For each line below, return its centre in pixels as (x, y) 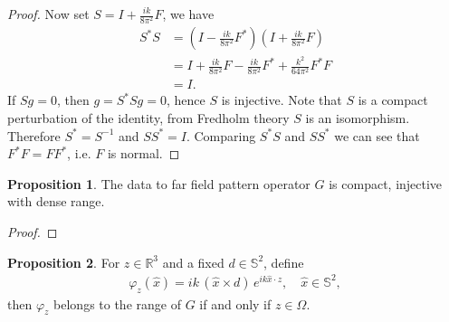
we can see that (377, 135)
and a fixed (193, 262)
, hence (186, 100)
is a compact (393, 100)
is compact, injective (386, 183)
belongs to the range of (117, 303)
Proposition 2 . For (64, 262)
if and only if (235, 303)
